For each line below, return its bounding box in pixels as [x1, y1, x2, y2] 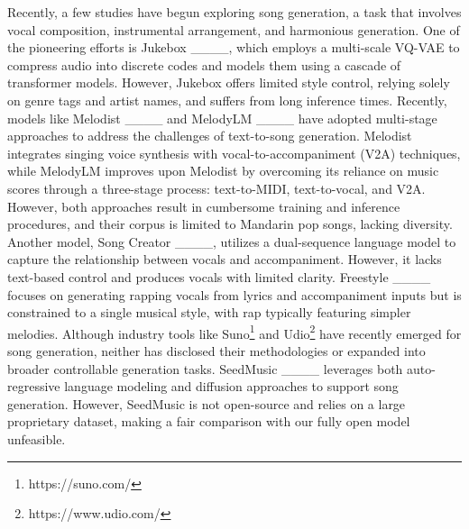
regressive [7, 377, 60, 396]
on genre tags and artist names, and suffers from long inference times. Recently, [7, 90, 447, 109]
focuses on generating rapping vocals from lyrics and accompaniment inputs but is [7, 285, 462, 304]
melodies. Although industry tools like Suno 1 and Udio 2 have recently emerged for [7, 321, 462, 342]
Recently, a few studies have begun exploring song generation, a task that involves [7, 3, 462, 21]
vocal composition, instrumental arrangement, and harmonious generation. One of [7, 20, 460, 39]
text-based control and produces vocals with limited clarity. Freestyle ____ [7, 267, 431, 286]
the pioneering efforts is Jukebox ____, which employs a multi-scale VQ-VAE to [7, 38, 460, 57]
